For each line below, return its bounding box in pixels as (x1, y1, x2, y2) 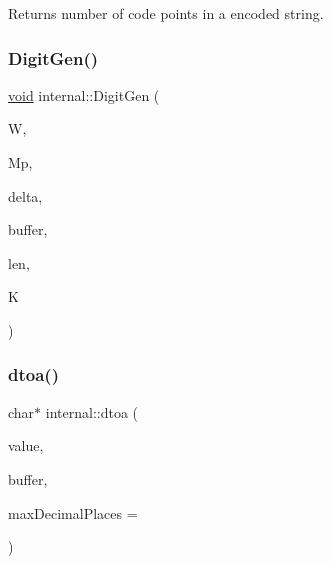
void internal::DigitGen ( (8, 84, 160, 105)
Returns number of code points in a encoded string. (8, 3, 324, 23)
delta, (8, 185, 43, 206)
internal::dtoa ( (45, 401, 139, 422)
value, (8, 435, 44, 456)
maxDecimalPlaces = (8, 502, 138, 523)
